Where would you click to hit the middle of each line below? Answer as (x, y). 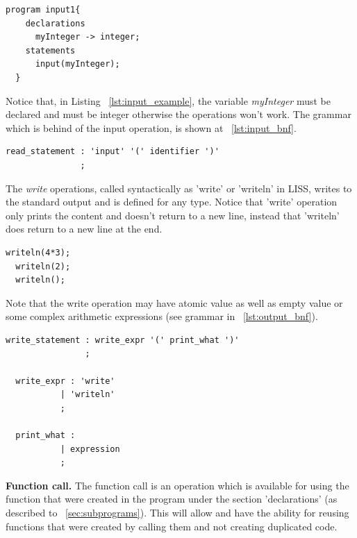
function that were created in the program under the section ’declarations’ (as (172, 499)
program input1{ (43, 10)
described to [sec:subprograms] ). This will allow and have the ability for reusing (177, 512)
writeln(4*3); (38, 252)
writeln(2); (43, 266)
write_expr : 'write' (65, 381)
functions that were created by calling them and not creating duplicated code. (172, 526)
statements (50, 50)
